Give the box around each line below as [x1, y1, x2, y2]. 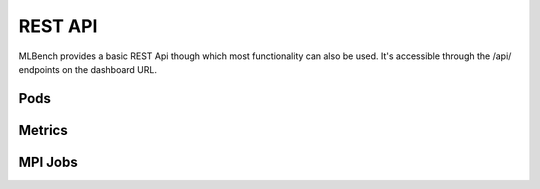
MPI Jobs [18, 153, 79, 170]
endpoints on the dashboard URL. [18, 63, 157, 75]
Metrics [18, 121, 69, 139]
